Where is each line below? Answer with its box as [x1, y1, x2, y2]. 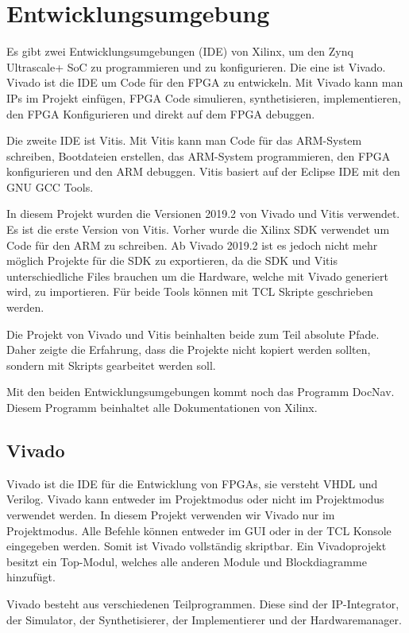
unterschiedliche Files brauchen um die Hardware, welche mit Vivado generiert [6, 267, 388, 284]
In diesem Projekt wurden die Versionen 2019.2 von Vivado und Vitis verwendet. [6, 205, 400, 222]
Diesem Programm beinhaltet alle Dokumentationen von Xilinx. [6, 399, 318, 415]
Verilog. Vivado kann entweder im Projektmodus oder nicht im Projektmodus [6, 491, 384, 507]
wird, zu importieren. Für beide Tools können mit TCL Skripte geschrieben [6, 283, 373, 300]
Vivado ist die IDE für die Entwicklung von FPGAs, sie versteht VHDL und [6, 475, 378, 491]
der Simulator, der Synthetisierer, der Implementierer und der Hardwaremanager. [6, 611, 402, 627]
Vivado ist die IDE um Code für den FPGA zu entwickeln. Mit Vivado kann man [6, 74, 403, 91]
